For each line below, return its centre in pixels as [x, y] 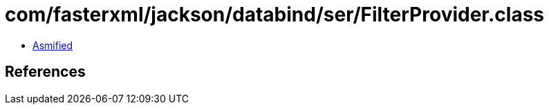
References [45, 72]
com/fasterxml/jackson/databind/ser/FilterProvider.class [275, 15]
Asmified [53, 45]
